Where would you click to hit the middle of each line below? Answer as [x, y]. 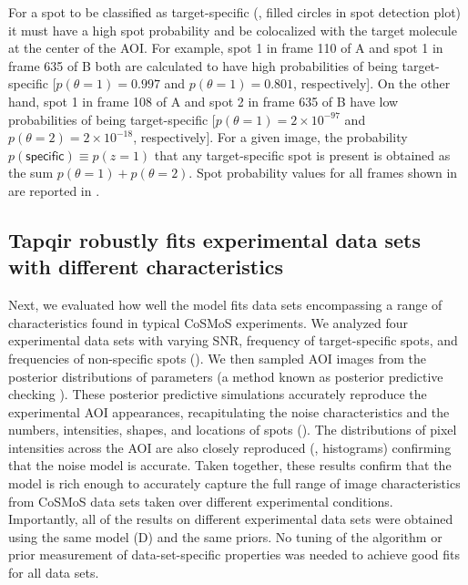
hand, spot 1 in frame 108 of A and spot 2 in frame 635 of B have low [203, 101]
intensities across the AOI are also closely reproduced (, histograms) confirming [230, 447]
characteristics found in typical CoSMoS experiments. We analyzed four [209, 322]
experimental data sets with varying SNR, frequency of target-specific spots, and [233, 340]
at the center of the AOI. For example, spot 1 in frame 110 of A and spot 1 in [226, 48]
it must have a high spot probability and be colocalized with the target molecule [233, 30]
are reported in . [54, 190]
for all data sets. [54, 573]
